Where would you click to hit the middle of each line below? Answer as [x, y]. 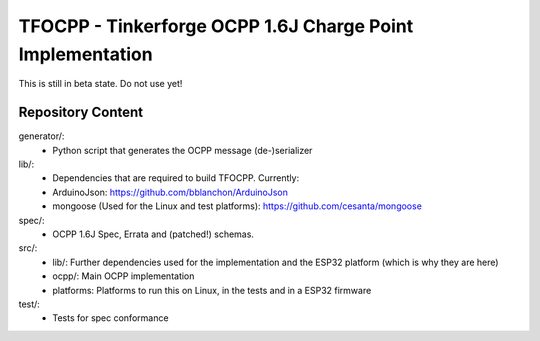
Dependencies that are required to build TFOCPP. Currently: [176, 178]
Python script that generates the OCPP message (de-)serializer [182, 150]
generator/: [41, 136]
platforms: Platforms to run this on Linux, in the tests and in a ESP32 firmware [212, 290]
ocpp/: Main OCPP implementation [123, 276]
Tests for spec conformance [110, 318]
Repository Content [81, 112]
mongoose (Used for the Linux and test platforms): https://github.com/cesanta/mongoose [237, 206]
